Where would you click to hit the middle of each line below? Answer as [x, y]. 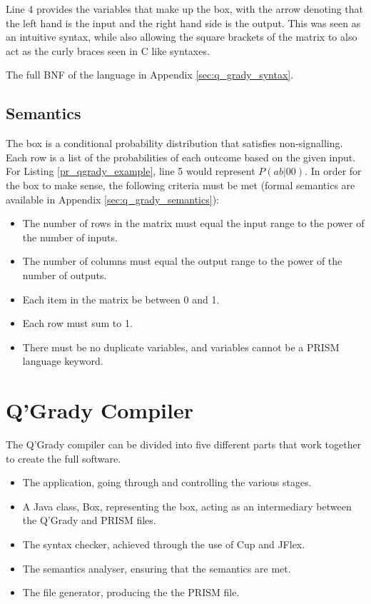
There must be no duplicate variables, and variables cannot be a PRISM [181, 347]
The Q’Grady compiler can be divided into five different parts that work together [184, 444]
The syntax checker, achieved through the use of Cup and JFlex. [164, 544]
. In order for [333, 171]
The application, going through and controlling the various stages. [167, 482]
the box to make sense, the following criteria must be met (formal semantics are [181, 185]
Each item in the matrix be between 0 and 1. [121, 299]
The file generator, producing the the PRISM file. [131, 592]
